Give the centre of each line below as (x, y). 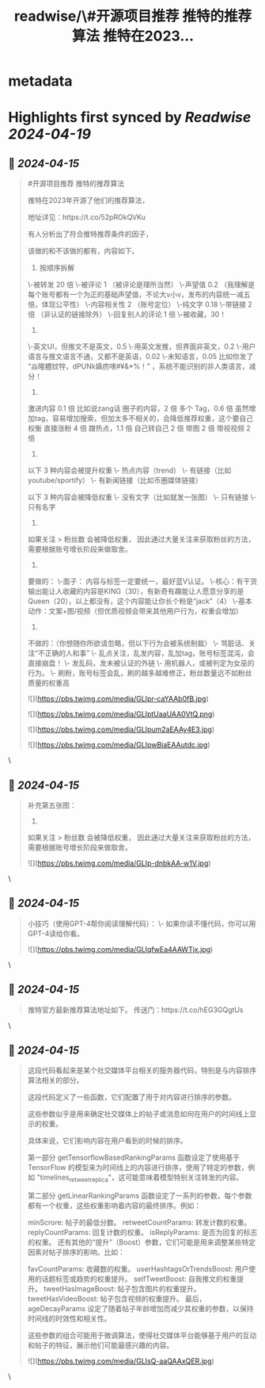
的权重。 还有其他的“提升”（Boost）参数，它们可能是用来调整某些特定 (141, 1242)
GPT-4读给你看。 (56, 933)
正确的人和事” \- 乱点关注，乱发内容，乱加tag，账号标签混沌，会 (150, 653)
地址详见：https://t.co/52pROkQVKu (87, 217)
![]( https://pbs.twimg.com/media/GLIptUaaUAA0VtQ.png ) (121, 714)
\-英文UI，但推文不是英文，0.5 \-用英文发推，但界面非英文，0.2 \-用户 (142, 346)
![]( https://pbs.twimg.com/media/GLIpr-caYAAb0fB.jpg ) (118, 699)
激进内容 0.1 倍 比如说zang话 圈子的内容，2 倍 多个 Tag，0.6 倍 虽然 (138, 408)
